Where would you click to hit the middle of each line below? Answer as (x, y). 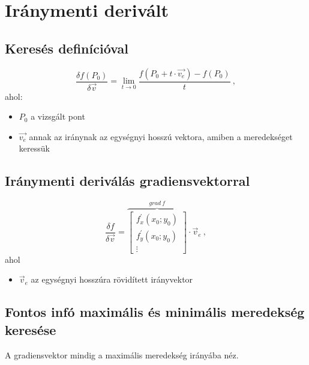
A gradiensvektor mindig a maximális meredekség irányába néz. (122, 354)
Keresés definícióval (67, 48)
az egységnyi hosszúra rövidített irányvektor (112, 279)
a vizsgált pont (58, 116)
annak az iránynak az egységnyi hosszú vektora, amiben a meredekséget (161, 136)
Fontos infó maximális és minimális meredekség (155, 312)
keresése (31, 329)
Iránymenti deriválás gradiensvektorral (127, 181)
